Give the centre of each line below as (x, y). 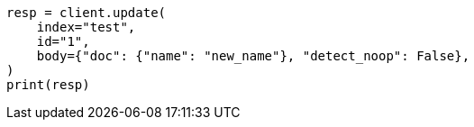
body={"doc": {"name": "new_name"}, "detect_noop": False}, (253, 56)
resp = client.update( (87, 13)
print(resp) (48, 85)
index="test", (86, 27)
